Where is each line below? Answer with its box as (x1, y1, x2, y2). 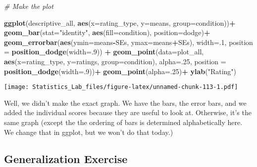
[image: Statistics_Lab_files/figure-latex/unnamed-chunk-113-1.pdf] (4, 83, 238, 91)
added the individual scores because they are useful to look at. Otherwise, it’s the (4, 107, 252, 118)
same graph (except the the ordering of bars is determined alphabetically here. (4, 117, 243, 127)
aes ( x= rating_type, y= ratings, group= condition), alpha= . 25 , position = (4, 56, 226, 66)
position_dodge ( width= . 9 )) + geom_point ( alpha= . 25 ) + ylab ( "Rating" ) (4, 66, 237, 76)
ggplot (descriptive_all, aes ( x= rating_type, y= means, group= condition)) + (4, 17, 236, 28)
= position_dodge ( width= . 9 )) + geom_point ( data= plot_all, (4, 46, 204, 57)
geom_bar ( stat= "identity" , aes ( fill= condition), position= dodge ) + (4, 27, 210, 38)
